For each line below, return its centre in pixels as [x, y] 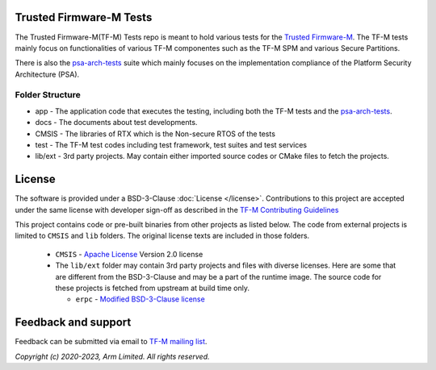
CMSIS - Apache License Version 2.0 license [129, 254]
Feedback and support [73, 322]
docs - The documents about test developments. [116, 123]
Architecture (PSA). [47, 74]
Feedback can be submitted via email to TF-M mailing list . [111, 342]
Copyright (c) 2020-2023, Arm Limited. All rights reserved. [112, 356]
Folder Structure [48, 95]
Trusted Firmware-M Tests [84, 17]
